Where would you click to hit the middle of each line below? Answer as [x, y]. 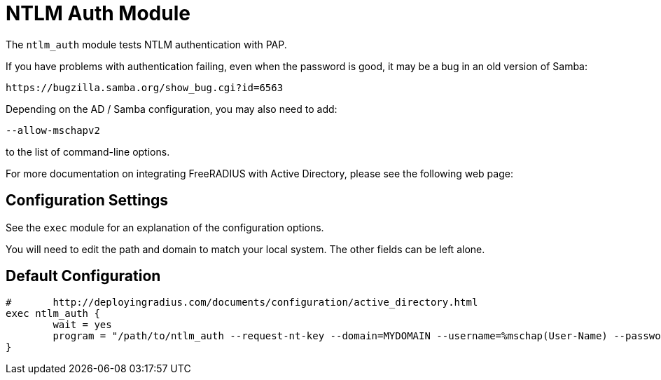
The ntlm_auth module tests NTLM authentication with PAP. [146, 44]
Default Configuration [83, 276]
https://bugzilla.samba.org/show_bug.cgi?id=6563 [145, 87]
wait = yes [82, 325]
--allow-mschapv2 [53, 130]
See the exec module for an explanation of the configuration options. [165, 227]
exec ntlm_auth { [53, 314]
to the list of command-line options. [88, 151]
